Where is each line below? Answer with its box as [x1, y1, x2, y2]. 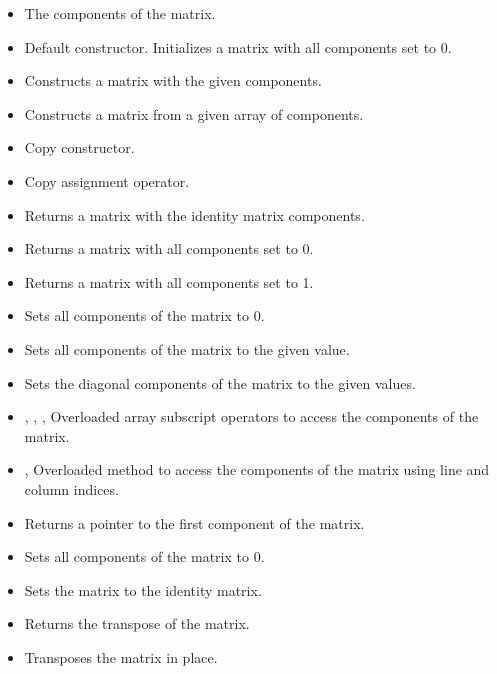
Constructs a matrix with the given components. [24, 70, 322, 91]
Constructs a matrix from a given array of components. [24, 103, 364, 124]
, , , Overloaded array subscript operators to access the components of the [24, 406, 479, 427]
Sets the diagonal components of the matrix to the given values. [24, 372, 416, 393]
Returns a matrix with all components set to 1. [24, 271, 314, 292]
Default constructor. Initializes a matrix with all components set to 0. [24, 36, 452, 57]
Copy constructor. [24, 137, 135, 158]
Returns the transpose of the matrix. [24, 613, 250, 634]
